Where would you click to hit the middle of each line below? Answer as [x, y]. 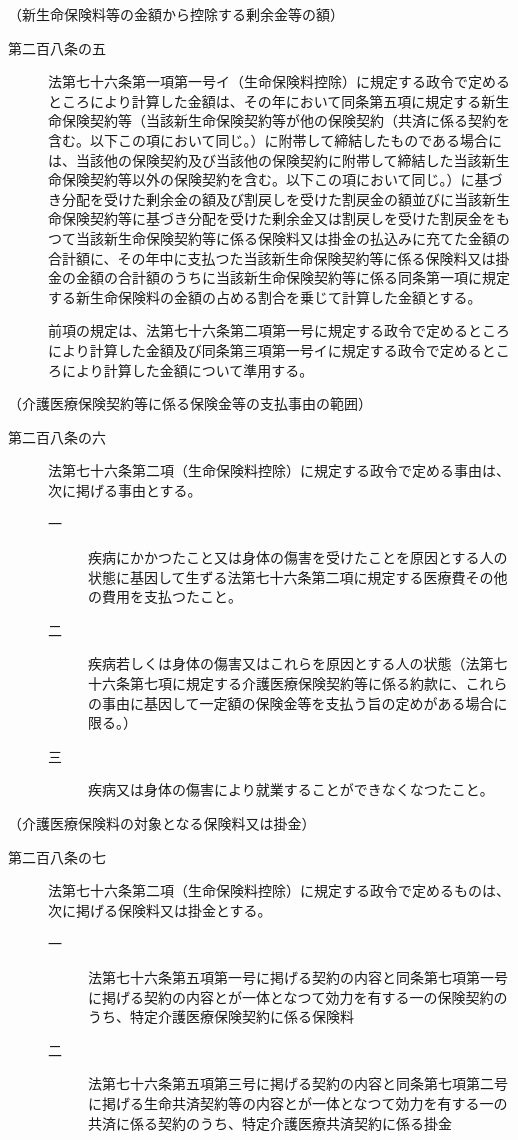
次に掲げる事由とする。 [125, 489]
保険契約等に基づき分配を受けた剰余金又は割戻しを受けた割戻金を [278, 218]
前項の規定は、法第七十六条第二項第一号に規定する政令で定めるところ [279, 330]
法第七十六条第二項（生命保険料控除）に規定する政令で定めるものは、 [279, 890]
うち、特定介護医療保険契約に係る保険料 [221, 1016]
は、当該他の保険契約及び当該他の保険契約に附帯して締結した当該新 [272, 159]
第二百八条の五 [57, 47]
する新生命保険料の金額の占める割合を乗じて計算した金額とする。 [265, 296]
